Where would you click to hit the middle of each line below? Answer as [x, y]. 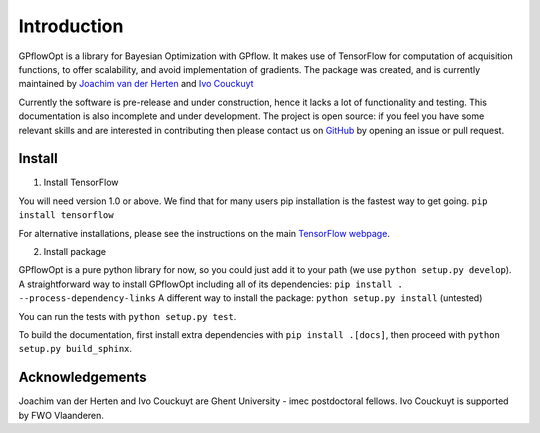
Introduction [71, 26]
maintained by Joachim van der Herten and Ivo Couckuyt [136, 84]
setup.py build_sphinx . [75, 349]
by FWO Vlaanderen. [61, 415]
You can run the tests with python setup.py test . [127, 316]
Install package [75, 251]
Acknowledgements [82, 377]
